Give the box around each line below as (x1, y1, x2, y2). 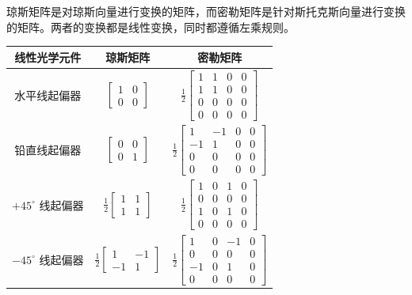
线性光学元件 (14, 48, 82, 65)
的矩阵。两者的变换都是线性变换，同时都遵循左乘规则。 (6, 18, 295, 35)
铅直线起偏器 (14, 142, 82, 158)
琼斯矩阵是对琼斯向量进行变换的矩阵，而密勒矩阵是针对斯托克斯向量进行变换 (6, 3, 406, 19)
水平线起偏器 (14, 86, 82, 103)
